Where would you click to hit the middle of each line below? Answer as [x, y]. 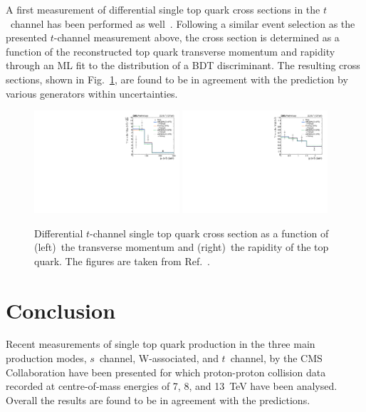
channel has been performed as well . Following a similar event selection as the [183, 23]
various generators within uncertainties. [92, 93]
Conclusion [61, 310]
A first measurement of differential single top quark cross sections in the [163, 9]
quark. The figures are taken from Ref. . [122, 261]
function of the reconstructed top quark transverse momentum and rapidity [171, 51]
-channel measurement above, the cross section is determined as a [197, 37]
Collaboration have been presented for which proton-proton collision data [166, 372]
